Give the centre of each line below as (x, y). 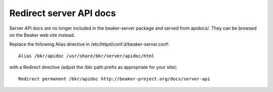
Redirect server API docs (63, 13)
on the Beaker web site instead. (42, 35)
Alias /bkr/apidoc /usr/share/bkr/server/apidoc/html (86, 56)
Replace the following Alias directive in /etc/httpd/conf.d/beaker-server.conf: (89, 44)
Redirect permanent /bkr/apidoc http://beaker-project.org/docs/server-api (114, 79)
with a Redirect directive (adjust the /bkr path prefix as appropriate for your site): (93, 67)
